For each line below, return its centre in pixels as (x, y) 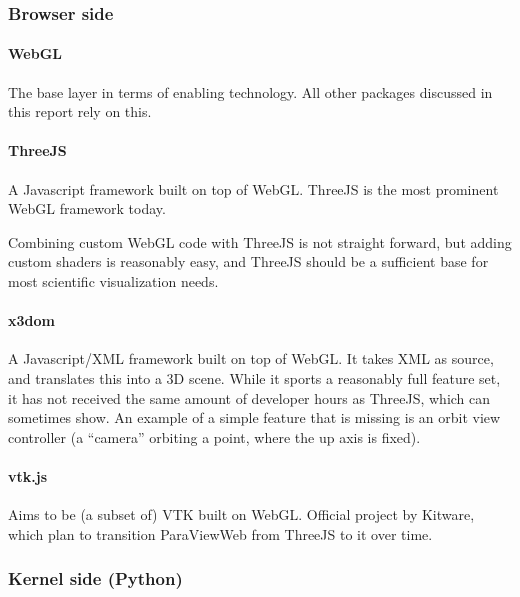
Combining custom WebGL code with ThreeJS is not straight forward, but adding (260, 241)
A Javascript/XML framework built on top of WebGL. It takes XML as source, (251, 358)
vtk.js (27, 475)
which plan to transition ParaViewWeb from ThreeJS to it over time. (220, 533)
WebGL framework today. (87, 208)
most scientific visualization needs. (113, 281)
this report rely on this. (80, 111)
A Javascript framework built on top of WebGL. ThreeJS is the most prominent (253, 188)
